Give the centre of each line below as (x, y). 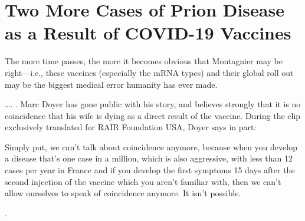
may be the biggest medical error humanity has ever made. (111, 84)
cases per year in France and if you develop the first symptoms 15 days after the (150, 170)
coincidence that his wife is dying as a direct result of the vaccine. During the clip (153, 115)
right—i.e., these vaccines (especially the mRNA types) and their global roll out (149, 72)
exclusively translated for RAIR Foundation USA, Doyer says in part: (131, 127)
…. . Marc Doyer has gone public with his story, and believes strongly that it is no (153, 104)
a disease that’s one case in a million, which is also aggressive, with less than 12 (149, 158)
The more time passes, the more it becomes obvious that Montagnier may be (144, 61)
